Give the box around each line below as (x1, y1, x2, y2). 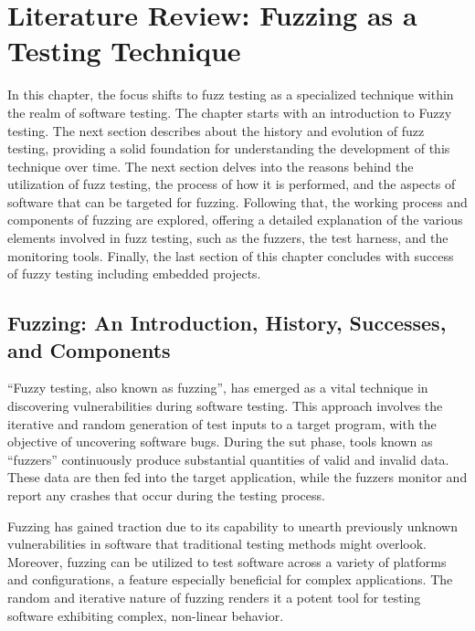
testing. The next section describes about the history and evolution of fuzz (7, 121, 425, 140)
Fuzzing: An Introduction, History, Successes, (7, 309, 447, 337)
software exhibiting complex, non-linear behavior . (7, 605, 284, 625)
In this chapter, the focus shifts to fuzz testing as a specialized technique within (7, 85, 454, 104)
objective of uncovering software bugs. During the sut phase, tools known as (7, 432, 433, 451)
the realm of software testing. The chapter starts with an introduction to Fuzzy (7, 102, 452, 121)
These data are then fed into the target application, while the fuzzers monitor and (7, 468, 468, 487)
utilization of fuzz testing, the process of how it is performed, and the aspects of (7, 174, 456, 194)
